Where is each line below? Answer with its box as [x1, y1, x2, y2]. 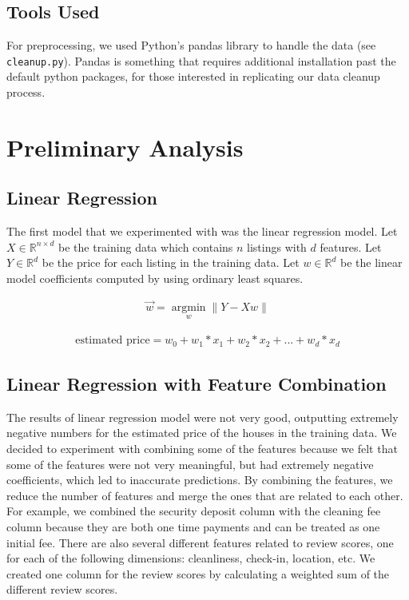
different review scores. [6, 581, 118, 598]
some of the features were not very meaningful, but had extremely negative [6, 455, 374, 472]
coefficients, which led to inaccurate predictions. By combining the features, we [6, 471, 393, 488]
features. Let [320, 238, 382, 255]
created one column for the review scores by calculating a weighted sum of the [6, 565, 390, 582]
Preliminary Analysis [6, 130, 244, 163]
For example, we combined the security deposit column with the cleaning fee [6, 503, 381, 519]
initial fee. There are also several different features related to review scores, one [6, 534, 394, 550]
